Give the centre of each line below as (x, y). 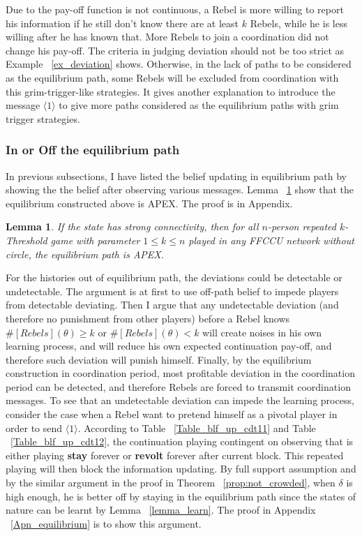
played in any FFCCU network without (271, 240)
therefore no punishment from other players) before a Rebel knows (148, 318)
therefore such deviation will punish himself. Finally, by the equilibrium (159, 359)
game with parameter (95, 240)
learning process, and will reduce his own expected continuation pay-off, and (169, 346)
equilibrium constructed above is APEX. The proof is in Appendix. (149, 203)
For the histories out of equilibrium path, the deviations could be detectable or (174, 277)
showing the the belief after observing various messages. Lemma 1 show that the (180, 189)
